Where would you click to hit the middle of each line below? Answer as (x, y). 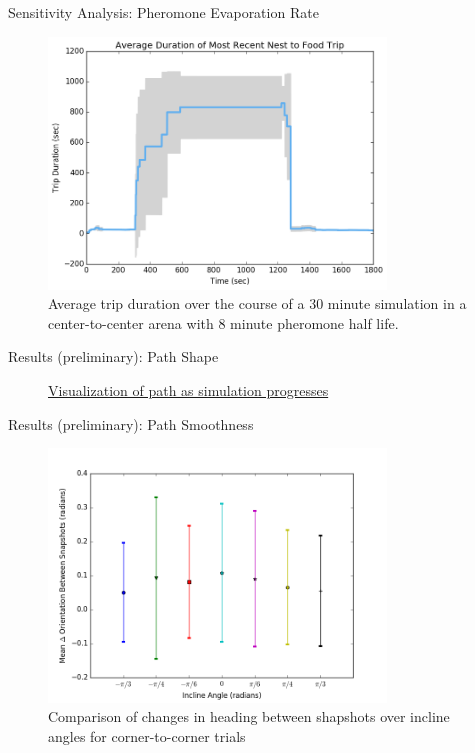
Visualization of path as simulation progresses (188, 390)
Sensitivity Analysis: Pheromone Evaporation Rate (163, 12)
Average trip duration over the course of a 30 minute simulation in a (257, 303)
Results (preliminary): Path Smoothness (131, 423)
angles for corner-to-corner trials (147, 735)
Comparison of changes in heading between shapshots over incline (249, 716)
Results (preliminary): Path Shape (113, 356)
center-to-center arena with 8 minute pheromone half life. (223, 322)
